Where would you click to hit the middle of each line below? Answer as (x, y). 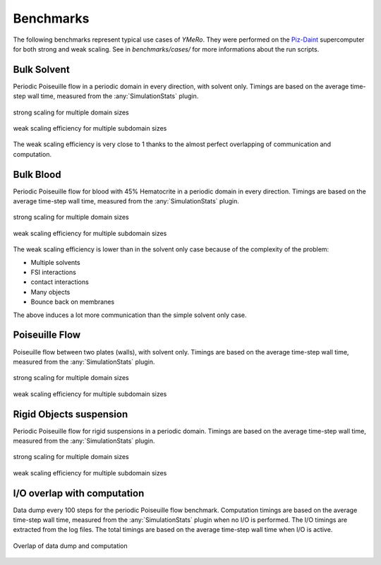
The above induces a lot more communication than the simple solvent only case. (130, 315)
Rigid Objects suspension (71, 414)
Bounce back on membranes (73, 302)
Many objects (50, 292)
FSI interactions (54, 273)
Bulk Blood (37, 174)
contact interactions (60, 282)
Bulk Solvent (41, 70)
